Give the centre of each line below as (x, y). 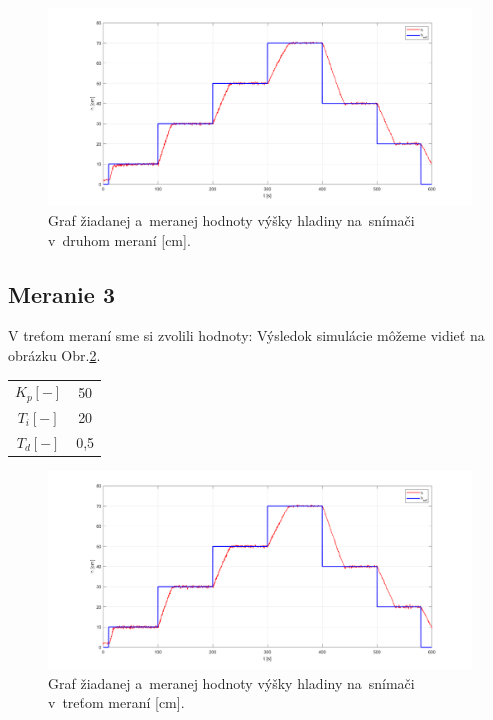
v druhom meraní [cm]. (119, 239)
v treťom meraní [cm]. (116, 702)
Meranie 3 (61, 293)
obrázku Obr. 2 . (54, 354)
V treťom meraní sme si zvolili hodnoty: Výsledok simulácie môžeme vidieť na (246, 335)
